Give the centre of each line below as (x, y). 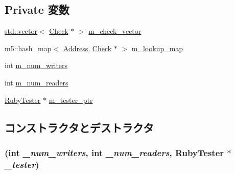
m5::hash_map (28, 48)
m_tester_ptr (71, 100)
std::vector (21, 31)
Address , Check (87, 48)
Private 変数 (37, 9)
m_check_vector (115, 31)
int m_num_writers (36, 65)
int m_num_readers (37, 82)
